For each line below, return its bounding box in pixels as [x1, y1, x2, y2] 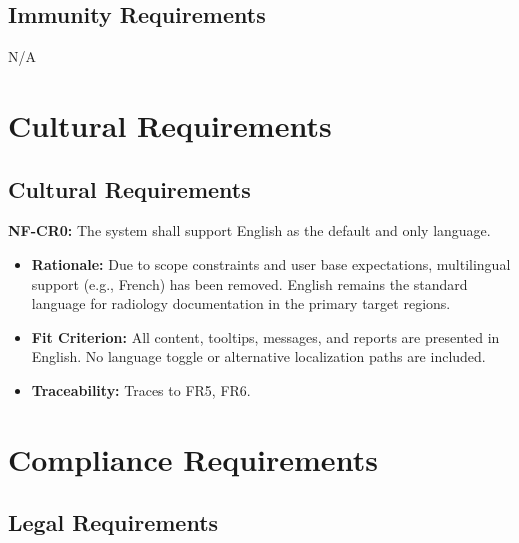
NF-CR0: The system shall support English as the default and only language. [8, 220, 491, 241]
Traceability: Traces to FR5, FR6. [31, 379, 251, 400]
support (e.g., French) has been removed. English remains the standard [31, 273, 468, 294]
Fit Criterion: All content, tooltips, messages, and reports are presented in [31, 326, 500, 347]
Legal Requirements [8, 507, 219, 538]
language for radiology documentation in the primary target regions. [31, 293, 451, 314]
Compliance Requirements [8, 438, 378, 479]
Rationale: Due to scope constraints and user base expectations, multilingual [31, 253, 511, 274]
